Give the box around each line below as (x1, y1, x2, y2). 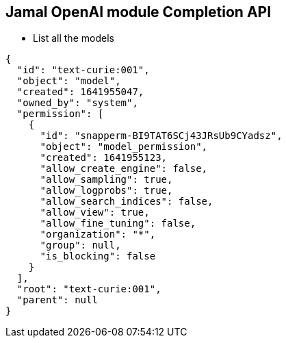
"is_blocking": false (40, 251, 156, 262)
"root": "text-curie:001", (16, 283, 161, 295)
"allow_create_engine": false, (40, 163, 208, 175)
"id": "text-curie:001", (16, 64, 150, 76)
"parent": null (16, 294, 98, 306)
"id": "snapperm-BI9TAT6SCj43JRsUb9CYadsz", (40, 130, 283, 142)
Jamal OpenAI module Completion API (5, 3, 272, 21)
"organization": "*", (40, 229, 156, 240)
